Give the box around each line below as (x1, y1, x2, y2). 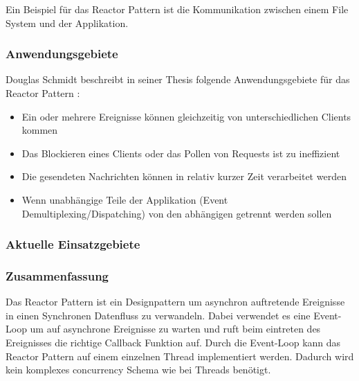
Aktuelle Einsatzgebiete (6, 236, 140, 253)
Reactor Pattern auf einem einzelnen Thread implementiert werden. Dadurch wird (6, 348, 354, 363)
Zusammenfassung (6, 267, 109, 284)
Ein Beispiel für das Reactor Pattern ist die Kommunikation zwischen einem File (6, 2, 349, 16)
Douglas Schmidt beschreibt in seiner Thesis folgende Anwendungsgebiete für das (6, 72, 350, 87)
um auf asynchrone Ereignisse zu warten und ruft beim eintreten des (30, 321, 321, 336)
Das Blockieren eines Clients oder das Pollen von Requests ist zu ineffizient (21, 145, 340, 160)
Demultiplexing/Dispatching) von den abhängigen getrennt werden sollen (21, 206, 332, 220)
